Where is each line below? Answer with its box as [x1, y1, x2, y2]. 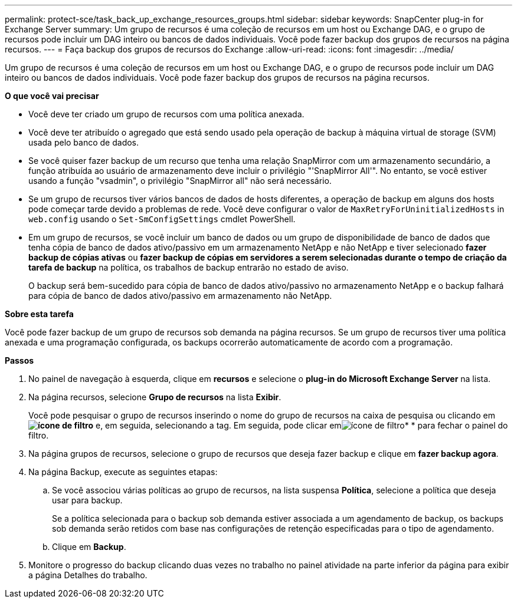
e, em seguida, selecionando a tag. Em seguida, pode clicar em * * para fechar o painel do [95, 420, 508, 430]
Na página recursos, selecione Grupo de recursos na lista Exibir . [28, 392, 282, 402]
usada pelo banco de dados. [28, 137, 139, 147]
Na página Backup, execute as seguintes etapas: [28, 467, 218, 477]
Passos [5, 355, 34, 365]
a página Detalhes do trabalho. [28, 570, 148, 580]
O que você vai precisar [5, 91, 99, 101]
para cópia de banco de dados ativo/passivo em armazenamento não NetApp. [28, 291, 332, 301]
